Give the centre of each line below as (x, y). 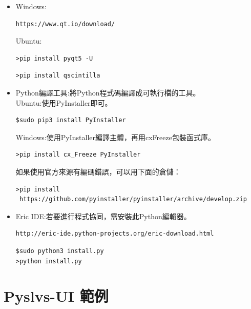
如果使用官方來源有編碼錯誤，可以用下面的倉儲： (98, 171)
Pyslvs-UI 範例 (56, 296)
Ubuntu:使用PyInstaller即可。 (64, 102)
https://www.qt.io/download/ (65, 24)
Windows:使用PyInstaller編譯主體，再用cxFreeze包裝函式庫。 (115, 137)
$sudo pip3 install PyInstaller (71, 120)
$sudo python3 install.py (60, 251)
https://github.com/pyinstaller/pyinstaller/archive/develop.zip (133, 199)
